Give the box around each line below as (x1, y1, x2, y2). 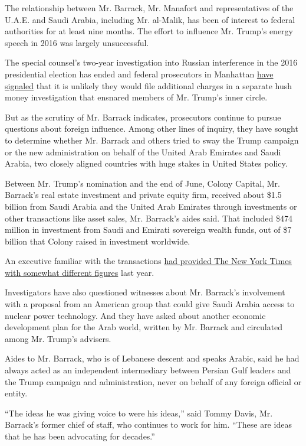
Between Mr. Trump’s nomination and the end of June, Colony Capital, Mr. (5, 177, 280, 189)
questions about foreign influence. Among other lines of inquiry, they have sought (5, 122, 298, 135)
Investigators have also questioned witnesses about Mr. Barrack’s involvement (5, 286, 285, 298)
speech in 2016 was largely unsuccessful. (5, 36, 149, 48)
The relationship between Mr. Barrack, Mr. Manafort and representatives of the (5, 2, 294, 14)
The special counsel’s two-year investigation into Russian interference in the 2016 (5, 56, 298, 69)
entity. (5, 387, 28, 399)
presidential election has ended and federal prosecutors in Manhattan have (5, 67, 274, 80)
